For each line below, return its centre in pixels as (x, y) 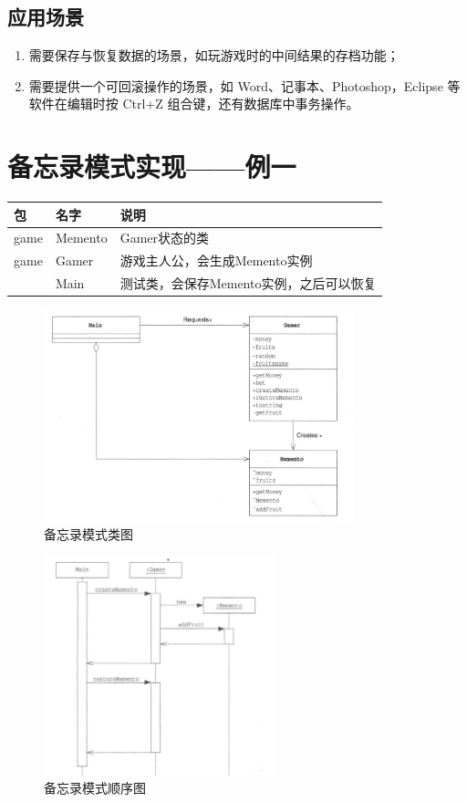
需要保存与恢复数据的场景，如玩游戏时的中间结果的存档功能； (214, 55)
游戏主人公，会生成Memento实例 (216, 260)
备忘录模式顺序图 (95, 788)
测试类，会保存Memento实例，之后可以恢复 (248, 283)
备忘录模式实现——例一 (152, 167)
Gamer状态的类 (165, 238)
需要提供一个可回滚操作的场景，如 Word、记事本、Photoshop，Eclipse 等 (244, 85)
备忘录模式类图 (88, 533)
